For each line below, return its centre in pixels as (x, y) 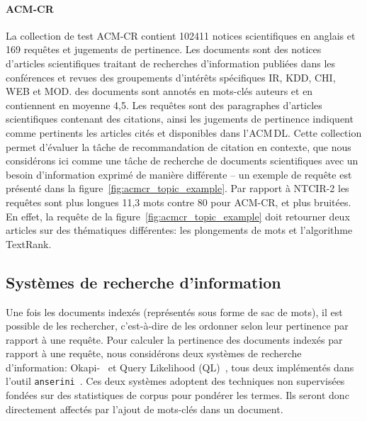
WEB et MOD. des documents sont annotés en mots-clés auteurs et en (159, 91)
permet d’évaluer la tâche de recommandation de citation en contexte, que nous (179, 146)
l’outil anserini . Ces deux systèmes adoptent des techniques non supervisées (175, 381)
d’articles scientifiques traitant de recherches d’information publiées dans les (171, 63)
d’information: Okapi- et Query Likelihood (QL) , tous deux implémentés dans (180, 367)
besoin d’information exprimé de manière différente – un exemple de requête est (179, 174)
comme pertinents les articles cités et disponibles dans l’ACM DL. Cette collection (184, 132)
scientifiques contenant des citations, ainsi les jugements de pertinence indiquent (180, 119)
